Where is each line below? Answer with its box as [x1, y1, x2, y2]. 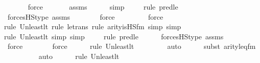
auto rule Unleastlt [38, 50, 120, 61]
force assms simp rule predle [28, 2, 178, 12]
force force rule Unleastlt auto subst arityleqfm [7, 41, 256, 51]
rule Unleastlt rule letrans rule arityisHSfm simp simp [4, 21, 181, 32]
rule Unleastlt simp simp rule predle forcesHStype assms [4, 31, 224, 41]
